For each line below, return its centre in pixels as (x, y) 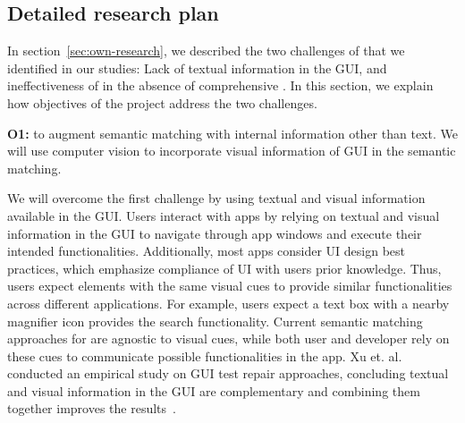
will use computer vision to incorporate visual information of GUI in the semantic (232, 151)
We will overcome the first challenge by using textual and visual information (216, 198)
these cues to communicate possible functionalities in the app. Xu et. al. (205, 355)
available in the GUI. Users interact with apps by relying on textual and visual (224, 215)
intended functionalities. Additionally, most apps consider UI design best (207, 251)
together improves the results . (92, 408)
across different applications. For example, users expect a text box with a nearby (228, 303)
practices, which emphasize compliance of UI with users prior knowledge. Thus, (224, 268)
